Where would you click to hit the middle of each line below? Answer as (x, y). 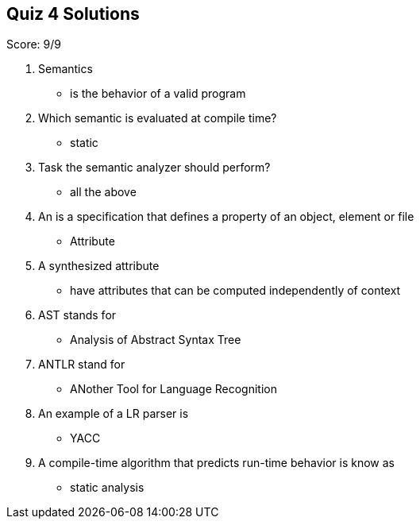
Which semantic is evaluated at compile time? (158, 118)
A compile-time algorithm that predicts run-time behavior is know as (216, 463)
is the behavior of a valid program (158, 94)
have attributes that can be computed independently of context (235, 291)
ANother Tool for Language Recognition (173, 389)
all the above (103, 192)
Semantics (66, 69)
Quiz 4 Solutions (73, 14)
